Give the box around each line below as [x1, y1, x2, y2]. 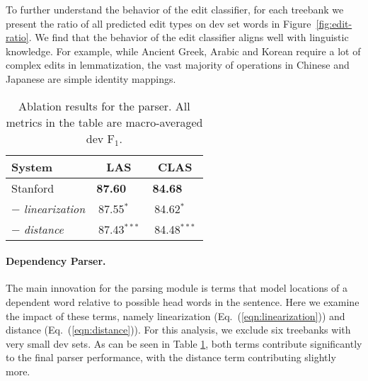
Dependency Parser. [6, 254, 106, 268]
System [11, 158, 53, 175]
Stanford [11, 179, 54, 196]
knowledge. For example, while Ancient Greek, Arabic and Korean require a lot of [6, 43, 361, 58]
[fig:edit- [316, 16, 352, 30]
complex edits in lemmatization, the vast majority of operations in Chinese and [6, 57, 350, 72]
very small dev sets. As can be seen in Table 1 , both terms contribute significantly [6, 336, 362, 351]
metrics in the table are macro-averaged [6, 113, 203, 130]
